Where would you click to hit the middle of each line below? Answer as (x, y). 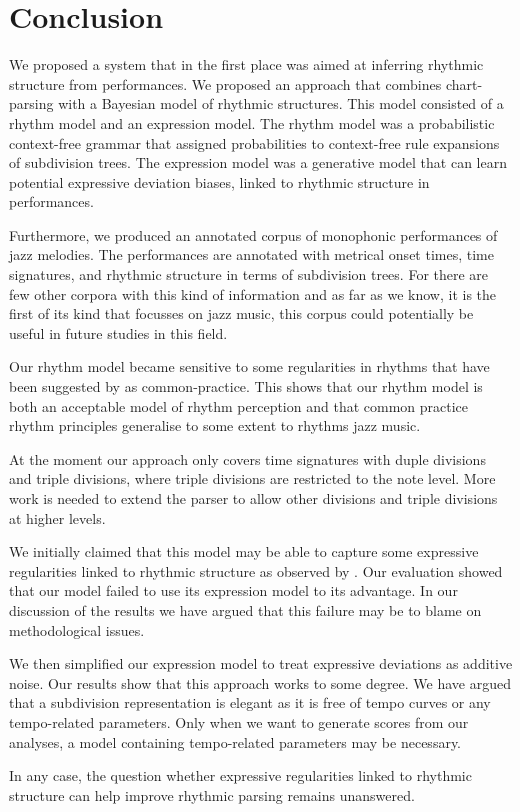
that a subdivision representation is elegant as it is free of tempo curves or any (250, 702)
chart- (464, 83)
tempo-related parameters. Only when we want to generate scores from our (239, 721)
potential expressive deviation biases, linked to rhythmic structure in (219, 181)
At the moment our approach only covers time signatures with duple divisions (247, 458)
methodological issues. (77, 629)
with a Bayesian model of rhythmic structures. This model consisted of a (281, 103)
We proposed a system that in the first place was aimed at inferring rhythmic (246, 64)
